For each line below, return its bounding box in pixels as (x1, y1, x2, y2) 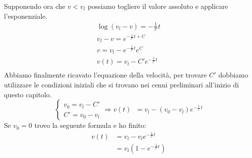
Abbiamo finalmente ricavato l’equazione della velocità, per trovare (4, 70, 207, 80)
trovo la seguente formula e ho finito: (34, 120, 147, 130)
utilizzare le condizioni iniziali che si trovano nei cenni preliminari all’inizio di (4, 79, 239, 89)
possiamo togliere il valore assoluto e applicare (88, 1, 228, 11)
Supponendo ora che (4, 1, 65, 11)
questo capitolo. (4, 89, 52, 99)
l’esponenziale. (4, 10, 48, 21)
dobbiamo (218, 70, 249, 80)
